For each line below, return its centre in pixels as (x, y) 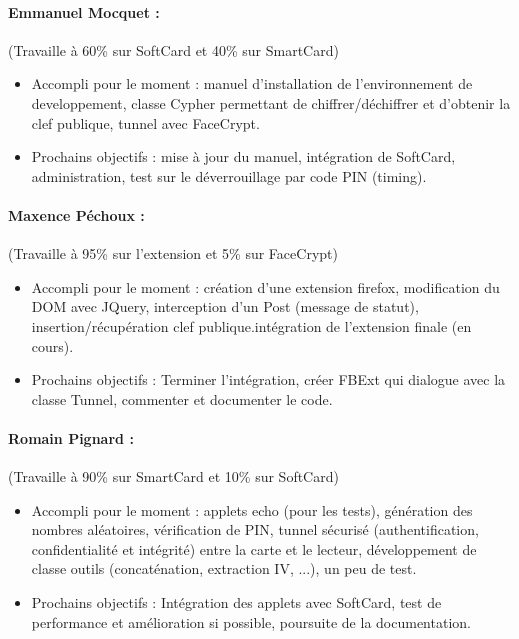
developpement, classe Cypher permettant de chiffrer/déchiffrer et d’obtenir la (271, 102)
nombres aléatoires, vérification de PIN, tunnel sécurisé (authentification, (255, 529)
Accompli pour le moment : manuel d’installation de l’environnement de (252, 83)
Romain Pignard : (71, 437)
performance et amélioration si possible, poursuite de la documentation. (251, 621)
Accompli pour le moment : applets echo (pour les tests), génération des (252, 509)
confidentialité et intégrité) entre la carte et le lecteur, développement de (254, 548)
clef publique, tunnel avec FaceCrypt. (145, 122)
